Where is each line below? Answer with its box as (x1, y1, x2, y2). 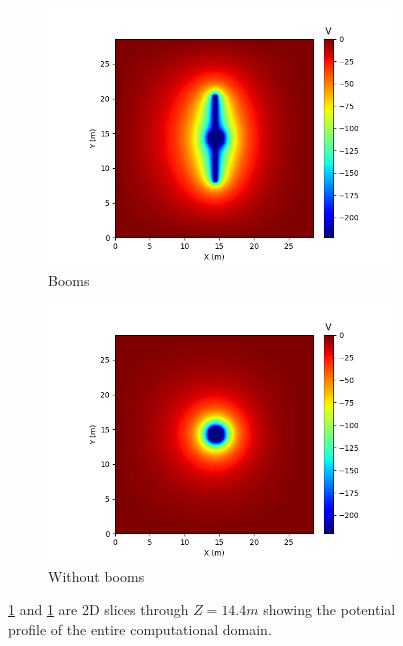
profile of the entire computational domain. (8, 618, 272, 639)
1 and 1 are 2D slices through (8, 599, 189, 620)
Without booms (48, 565, 145, 586)
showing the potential (263, 599, 396, 620)
